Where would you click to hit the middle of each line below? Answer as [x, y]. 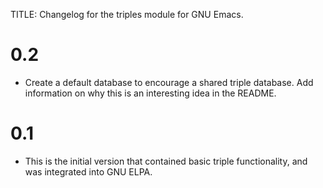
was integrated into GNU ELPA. [88, 171]
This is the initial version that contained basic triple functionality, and [166, 161]
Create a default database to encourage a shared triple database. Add [169, 82]
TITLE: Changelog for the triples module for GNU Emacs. [127, 14]
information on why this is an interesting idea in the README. [150, 93]
